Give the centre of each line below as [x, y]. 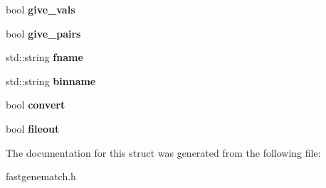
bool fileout [33, 128]
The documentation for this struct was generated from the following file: [163, 152]
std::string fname [44, 57]
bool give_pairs [43, 33]
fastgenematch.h [41, 176]
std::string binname [51, 81]
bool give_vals [41, 9]
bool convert [36, 105]
